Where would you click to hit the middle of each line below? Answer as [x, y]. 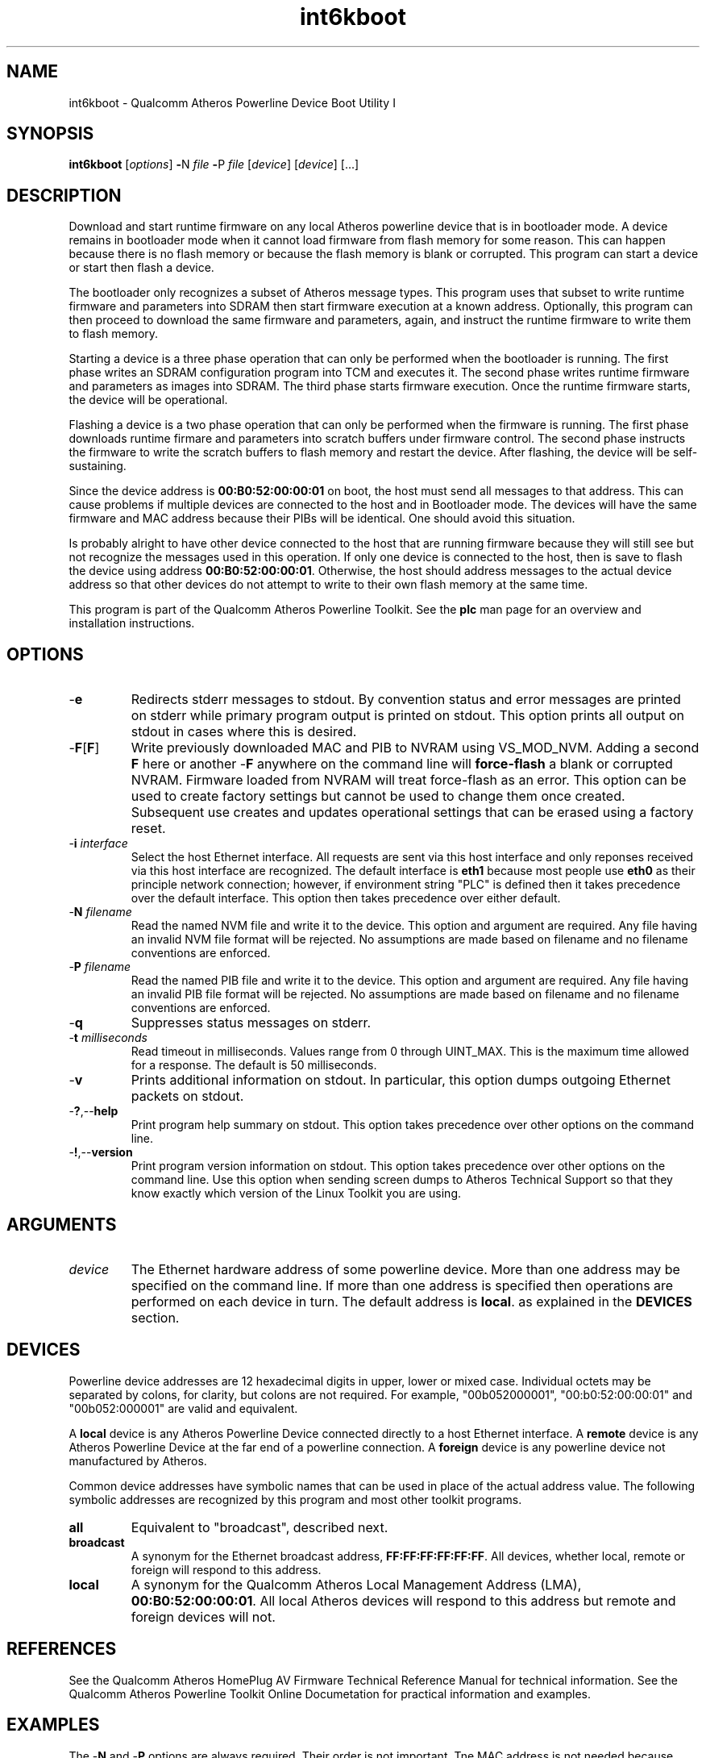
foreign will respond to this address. [226, 1569]
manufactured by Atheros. [138, 1460]
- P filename [100, 967]
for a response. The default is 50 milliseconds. [254, 1065]
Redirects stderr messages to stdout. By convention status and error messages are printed [406, 700]
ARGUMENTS [62, 1224]
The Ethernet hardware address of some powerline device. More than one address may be [405, 1269]
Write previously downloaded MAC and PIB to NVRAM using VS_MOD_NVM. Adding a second [415, 748]
